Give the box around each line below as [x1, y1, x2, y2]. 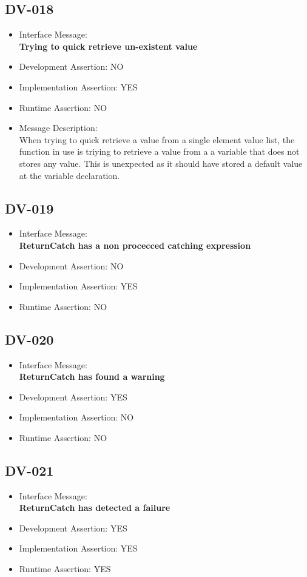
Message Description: [19, 121, 98, 134]
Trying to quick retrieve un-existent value [19, 39, 198, 52]
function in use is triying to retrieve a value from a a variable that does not [19, 145, 300, 158]
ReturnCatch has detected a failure [19, 501, 170, 514]
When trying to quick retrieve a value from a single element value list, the [19, 133, 295, 146]
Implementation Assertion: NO [19, 411, 134, 423]
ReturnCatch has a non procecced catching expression [19, 238, 251, 251]
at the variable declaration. [19, 169, 120, 181]
